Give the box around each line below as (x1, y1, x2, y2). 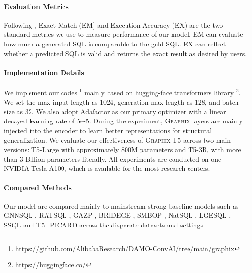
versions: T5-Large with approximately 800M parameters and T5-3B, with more (4, 144, 241, 154)
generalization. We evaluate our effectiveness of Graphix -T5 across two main (4, 135, 231, 145)
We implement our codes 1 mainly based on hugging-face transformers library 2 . (4, 86, 241, 97)
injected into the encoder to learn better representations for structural (4, 125, 212, 135)
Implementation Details (4, 67, 84, 77)
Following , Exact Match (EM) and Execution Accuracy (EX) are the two (4, 19, 223, 30)
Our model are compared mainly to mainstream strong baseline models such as (4, 200, 239, 211)
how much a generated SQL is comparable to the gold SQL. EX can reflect (4, 38, 226, 48)
